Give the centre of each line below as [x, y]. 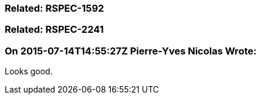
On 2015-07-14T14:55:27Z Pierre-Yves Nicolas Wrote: [131, 51]
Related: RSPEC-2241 [54, 30]
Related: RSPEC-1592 [55, 8]
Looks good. [29, 71]
